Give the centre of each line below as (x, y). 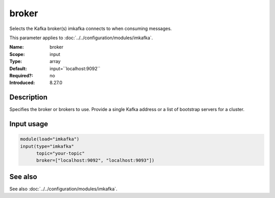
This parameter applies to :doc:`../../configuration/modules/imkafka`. (81, 38)
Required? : (21, 75)
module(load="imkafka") (50, 139)
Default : (18, 68)
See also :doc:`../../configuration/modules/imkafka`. (63, 189)
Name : (17, 47)
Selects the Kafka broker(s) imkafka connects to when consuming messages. (91, 29)
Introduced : (22, 83)
